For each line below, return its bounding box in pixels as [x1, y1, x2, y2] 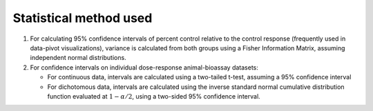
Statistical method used [12, 10, 153, 26]
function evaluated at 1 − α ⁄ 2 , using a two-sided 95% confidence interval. [47, 92, 260, 100]
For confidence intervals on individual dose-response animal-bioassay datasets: [30, 63, 259, 72]
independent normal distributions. [30, 54, 127, 62]
